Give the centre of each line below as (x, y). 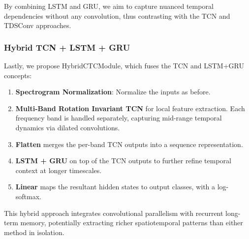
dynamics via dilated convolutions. (68, 127)
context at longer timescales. (59, 170)
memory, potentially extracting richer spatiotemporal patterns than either (132, 223)
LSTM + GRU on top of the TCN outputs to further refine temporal (123, 161)
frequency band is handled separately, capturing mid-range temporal (119, 118)
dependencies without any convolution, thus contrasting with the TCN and (117, 15)
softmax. (28, 196)
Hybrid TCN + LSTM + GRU (67, 47)
